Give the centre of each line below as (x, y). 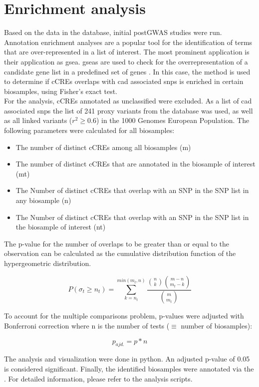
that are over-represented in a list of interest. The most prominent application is (127, 52)
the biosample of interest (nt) (61, 227)
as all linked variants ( (38, 120)
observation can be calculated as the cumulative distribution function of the (120, 253)
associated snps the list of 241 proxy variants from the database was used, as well (129, 110)
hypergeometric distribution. (48, 263)
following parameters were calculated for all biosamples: (89, 130)
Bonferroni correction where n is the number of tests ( (87, 326)
